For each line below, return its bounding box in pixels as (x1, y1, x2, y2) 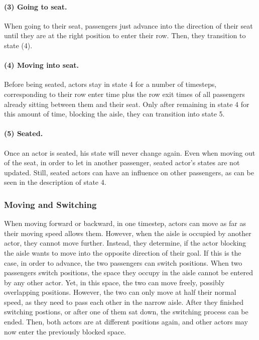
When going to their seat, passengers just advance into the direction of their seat (4, 20, 253, 31)
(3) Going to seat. (4, 1, 67, 12)
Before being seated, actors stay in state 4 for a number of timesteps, (4, 79, 217, 89)
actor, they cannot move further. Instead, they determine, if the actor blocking (4, 238, 246, 248)
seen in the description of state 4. (4, 177, 106, 187)
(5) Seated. (4, 128, 43, 139)
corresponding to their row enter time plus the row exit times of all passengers (4, 88, 245, 99)
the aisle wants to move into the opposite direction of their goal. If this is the (4, 247, 241, 258)
